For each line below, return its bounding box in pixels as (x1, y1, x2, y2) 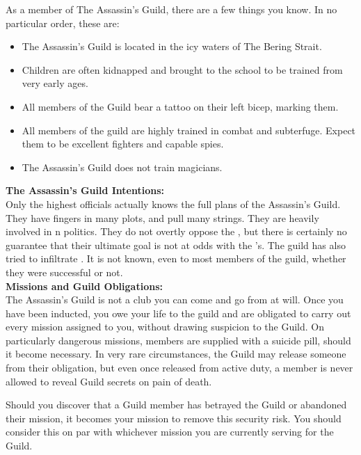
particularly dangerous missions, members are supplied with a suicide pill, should (6, 333, 351, 347)
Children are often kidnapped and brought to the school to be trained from (22, 62, 343, 77)
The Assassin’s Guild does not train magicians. (22, 159, 223, 174)
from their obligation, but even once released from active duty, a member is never (6, 360, 353, 375)
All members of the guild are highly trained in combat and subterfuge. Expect (22, 122, 356, 137)
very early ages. (22, 76, 88, 90)
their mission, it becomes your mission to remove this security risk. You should (6, 410, 342, 425)
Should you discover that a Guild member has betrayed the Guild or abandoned (6, 397, 347, 412)
